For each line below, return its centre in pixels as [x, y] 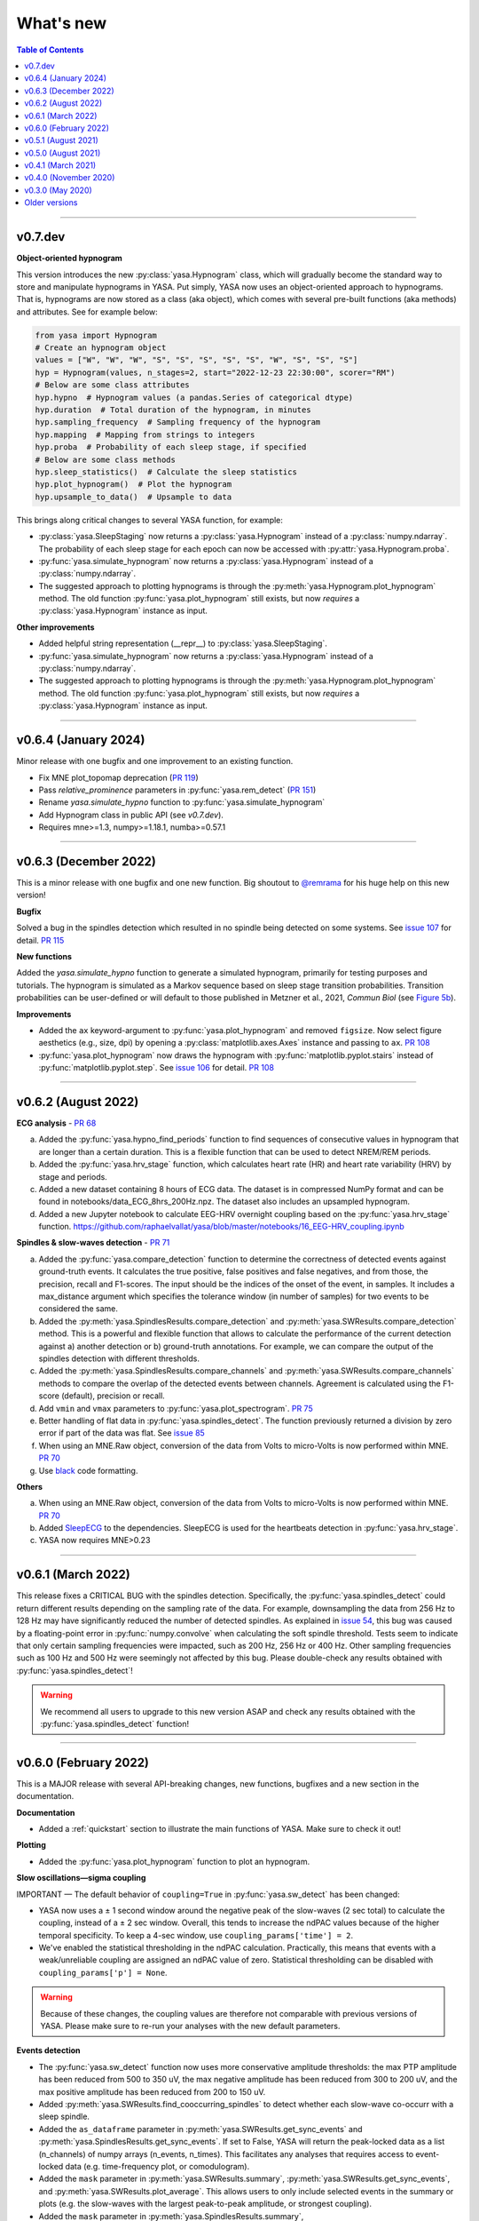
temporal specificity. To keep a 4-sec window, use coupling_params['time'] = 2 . [196, 1935]
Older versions [51, 203]
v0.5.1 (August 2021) [62, 140]
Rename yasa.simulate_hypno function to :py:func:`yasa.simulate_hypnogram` [182, 802]
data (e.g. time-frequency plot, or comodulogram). [157, 2166]
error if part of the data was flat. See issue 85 [122, 1433]
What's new [62, 23]
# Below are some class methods [106, 459]
